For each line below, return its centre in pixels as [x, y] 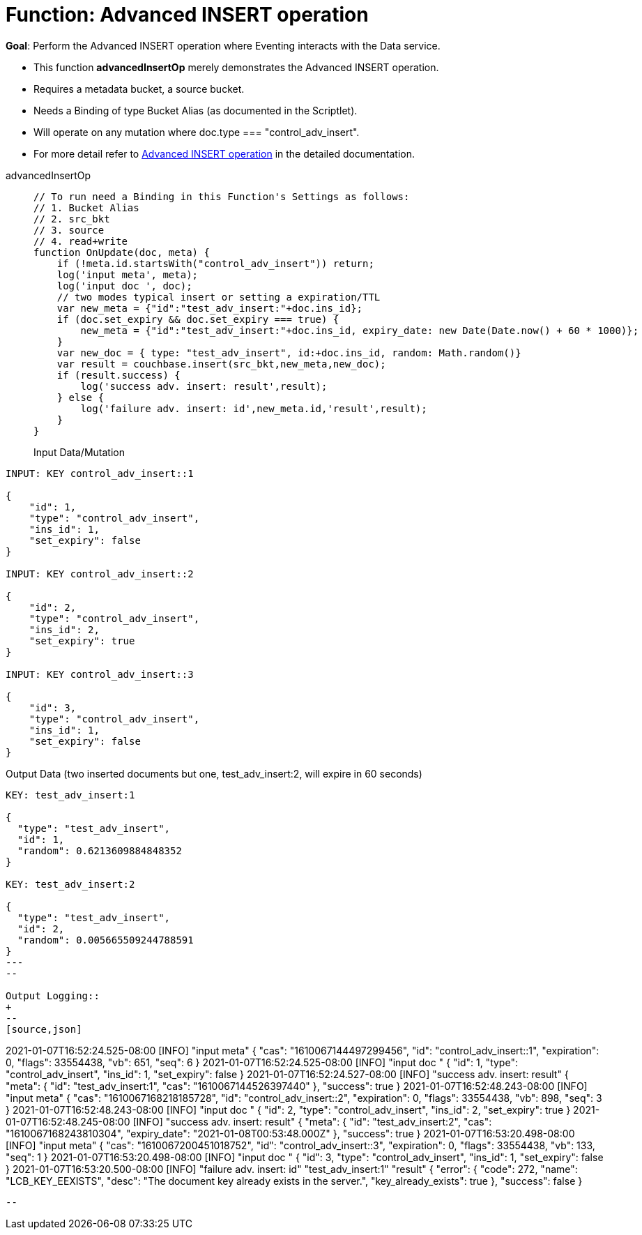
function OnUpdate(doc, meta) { [122, 252]
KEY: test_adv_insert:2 [70, 884]
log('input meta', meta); [128, 274]
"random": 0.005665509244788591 [105, 940]
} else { [81, 397]
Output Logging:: [53, 995]
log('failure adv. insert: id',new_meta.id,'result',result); [254, 408]
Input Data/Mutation [79, 452]
